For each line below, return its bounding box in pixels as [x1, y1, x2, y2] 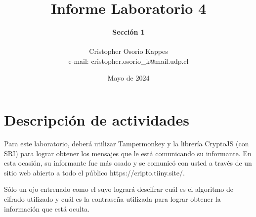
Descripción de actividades [4, 110, 190, 130]
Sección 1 [112, 27, 145, 37]
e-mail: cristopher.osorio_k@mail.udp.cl [68, 55, 189, 66]
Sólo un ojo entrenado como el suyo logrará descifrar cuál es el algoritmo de [4, 184, 234, 194]
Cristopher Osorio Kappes [89, 46, 168, 56]
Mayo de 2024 [107, 72, 150, 83]
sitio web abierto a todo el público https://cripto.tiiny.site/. [4, 167, 185, 177]
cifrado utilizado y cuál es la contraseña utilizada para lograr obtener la [4, 194, 221, 204]
